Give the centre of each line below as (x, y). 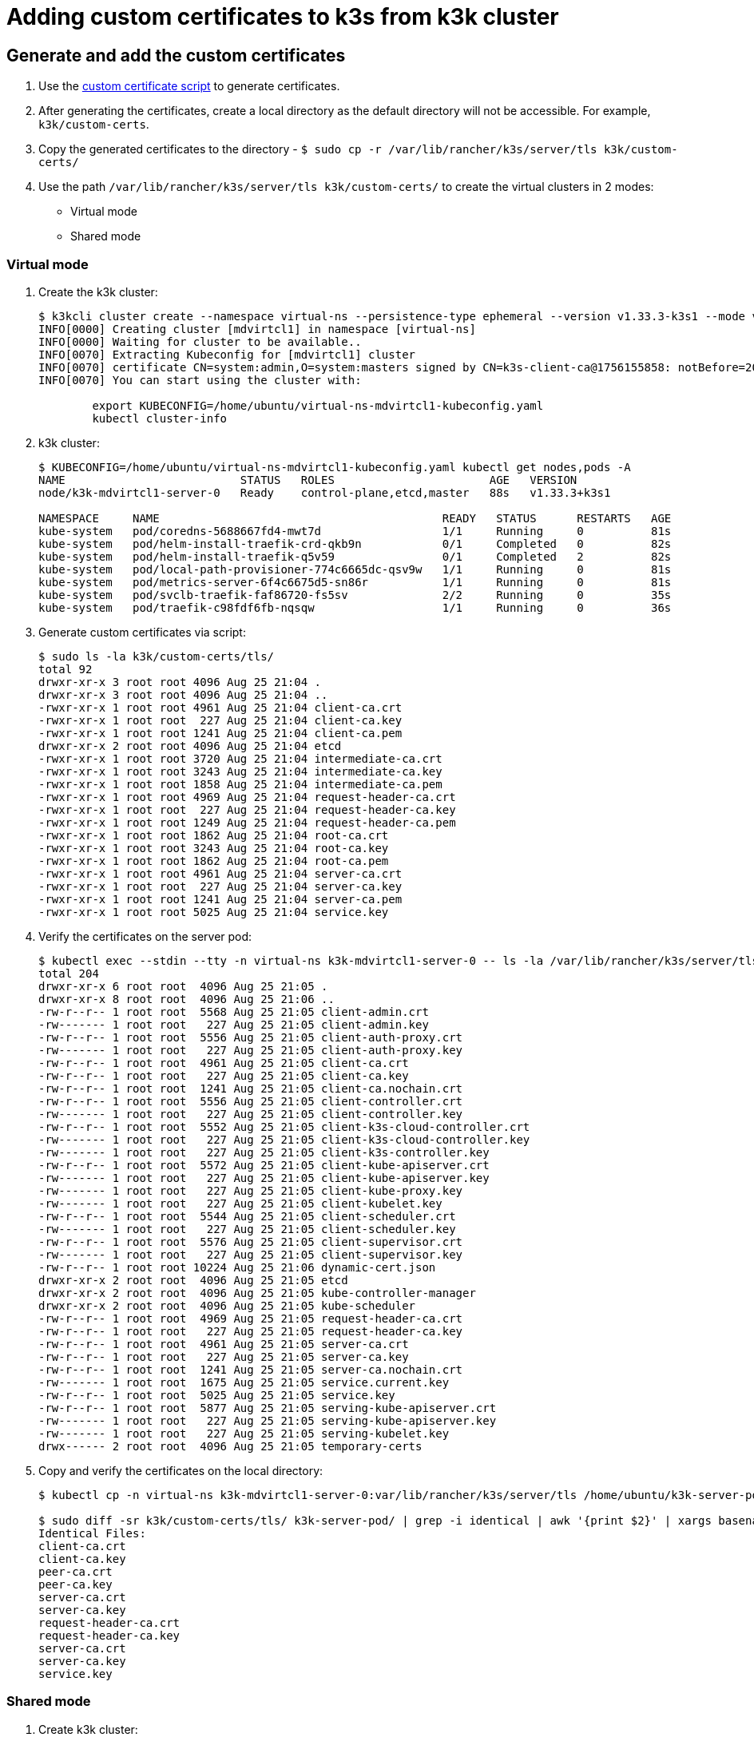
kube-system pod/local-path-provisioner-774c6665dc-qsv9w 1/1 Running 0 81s (355, 569)
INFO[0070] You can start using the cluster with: (200, 380)
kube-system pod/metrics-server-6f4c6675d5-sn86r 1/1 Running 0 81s (355, 582)
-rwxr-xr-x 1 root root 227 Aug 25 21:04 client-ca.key (220, 720)
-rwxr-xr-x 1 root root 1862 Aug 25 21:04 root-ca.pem (214, 861)
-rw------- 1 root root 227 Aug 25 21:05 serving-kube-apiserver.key (268, 1420)
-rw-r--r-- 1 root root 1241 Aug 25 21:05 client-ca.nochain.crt (251, 1088)
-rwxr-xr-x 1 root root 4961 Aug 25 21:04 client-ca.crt (220, 707)
